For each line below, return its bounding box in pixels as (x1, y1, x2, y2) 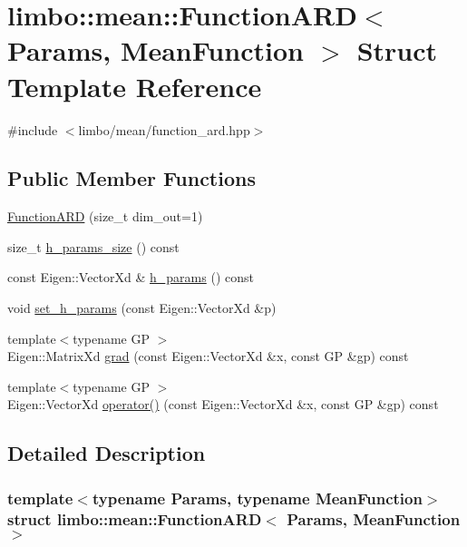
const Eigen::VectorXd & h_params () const (7, 268, 254, 287)
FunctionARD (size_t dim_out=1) (7, 207, 203, 226)
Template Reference (7, 67, 262, 104)
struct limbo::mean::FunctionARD (7, 507, 262, 530)
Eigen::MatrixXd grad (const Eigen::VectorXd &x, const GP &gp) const (7, 347, 409, 366)
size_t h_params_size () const (7, 237, 180, 256)
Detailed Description (7, 439, 206, 467)
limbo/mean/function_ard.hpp (78, 120, 250, 139)
